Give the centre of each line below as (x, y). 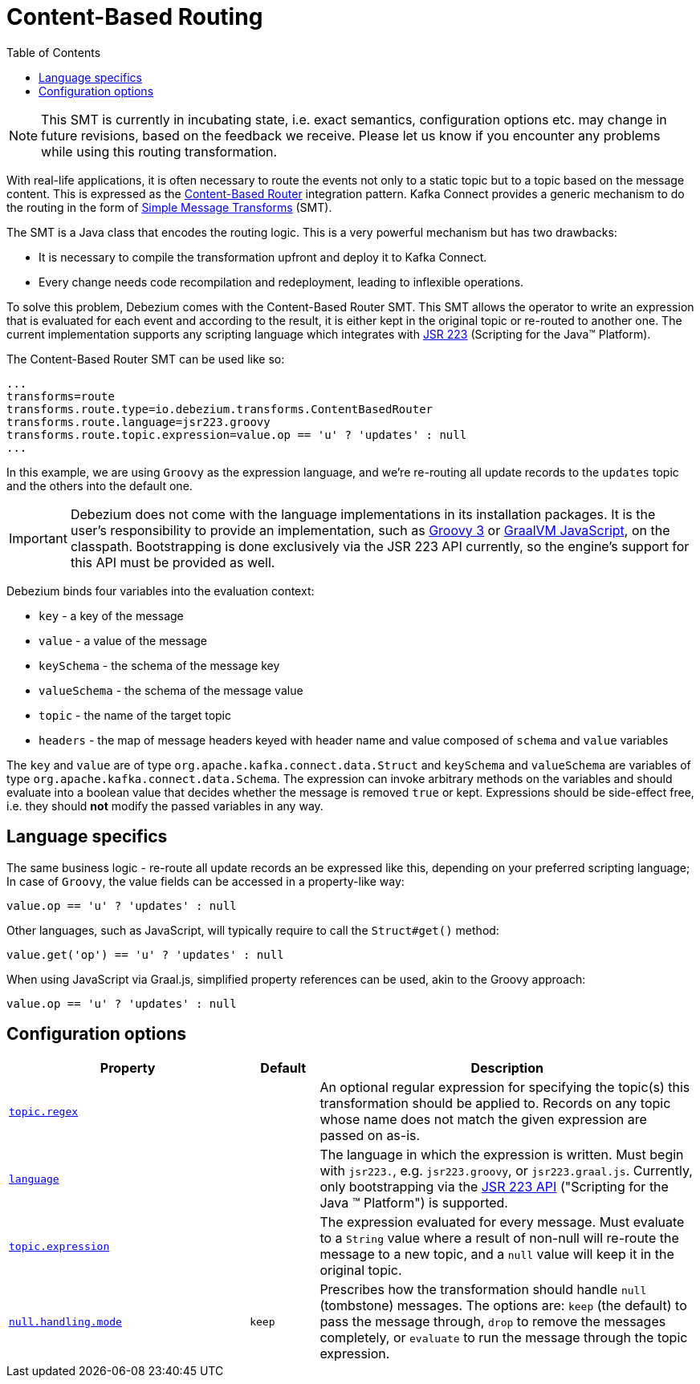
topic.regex (44, 1111)
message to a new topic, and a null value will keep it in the (497, 1254)
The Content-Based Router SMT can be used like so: (146, 359)
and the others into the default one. (100, 485)
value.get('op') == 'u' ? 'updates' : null (145, 954)
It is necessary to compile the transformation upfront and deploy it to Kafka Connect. (263, 257)
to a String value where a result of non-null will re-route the (499, 1238)
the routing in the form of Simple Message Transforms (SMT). (169, 207)
